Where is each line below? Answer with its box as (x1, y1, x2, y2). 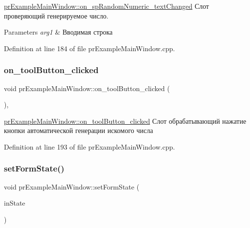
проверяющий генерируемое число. (4, 10, 108, 20)
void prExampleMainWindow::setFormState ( (4, 181, 140, 191)
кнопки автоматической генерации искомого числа (4, 125, 153, 135)
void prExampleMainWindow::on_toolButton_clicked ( (4, 83, 170, 93)
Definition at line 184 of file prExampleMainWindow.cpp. (4, 43, 175, 53)
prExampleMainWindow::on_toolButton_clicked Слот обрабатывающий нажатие (4, 115, 247, 126)
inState (4, 198, 25, 208)
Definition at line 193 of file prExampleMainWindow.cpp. (4, 141, 175, 152)
